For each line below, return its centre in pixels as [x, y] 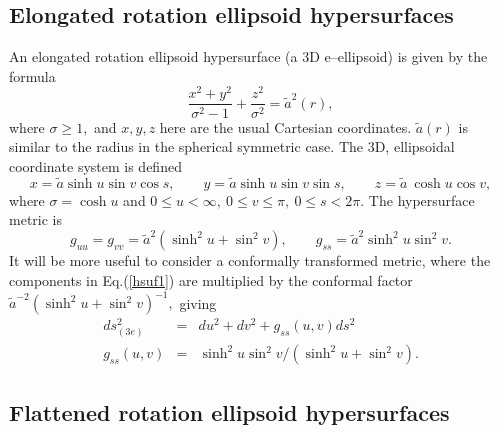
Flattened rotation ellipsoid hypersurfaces [229, 411]
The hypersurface [421, 199]
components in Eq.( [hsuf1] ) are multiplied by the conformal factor [211, 280]
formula [32, 75]
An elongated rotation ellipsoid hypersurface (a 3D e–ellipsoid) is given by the [248, 56]
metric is [35, 219]
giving [198, 302]
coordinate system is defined [95, 165]
